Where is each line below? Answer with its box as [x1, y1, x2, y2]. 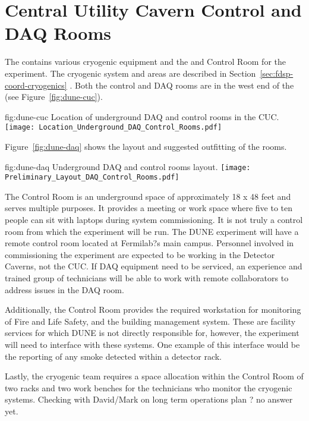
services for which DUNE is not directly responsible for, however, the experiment [5, 326, 299, 339]
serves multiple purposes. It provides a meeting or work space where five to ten [5, 202, 293, 214]
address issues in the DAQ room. [5, 283, 124, 296]
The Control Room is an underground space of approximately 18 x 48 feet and [5, 190, 291, 202]
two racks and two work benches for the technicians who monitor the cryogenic [5, 381, 292, 394]
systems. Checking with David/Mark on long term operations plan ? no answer [5, 393, 293, 406]
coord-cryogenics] [5, 78, 67, 91]
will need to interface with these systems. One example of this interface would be [5, 338, 300, 350]
